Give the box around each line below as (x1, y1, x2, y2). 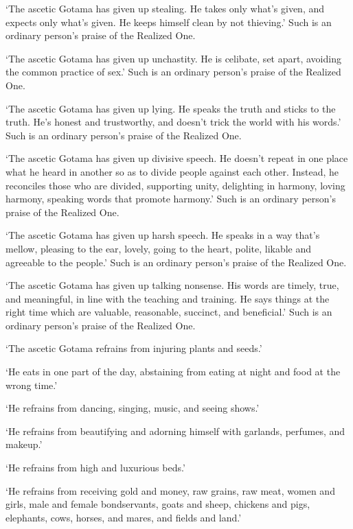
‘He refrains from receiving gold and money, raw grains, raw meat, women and (5, 483, 335, 497)
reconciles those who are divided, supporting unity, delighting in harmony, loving (5, 178, 345, 192)
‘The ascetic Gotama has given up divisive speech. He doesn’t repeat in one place (5, 151, 348, 165)
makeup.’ (5, 437, 43, 451)
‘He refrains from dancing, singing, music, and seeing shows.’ (5, 401, 260, 415)
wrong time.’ (5, 377, 58, 392)
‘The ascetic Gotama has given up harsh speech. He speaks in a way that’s (5, 228, 320, 242)
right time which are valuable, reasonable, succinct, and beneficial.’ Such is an (5, 305, 332, 319)
